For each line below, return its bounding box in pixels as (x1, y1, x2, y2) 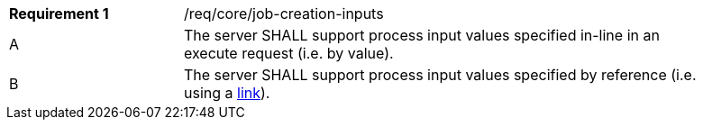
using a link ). (184, 84, 270, 102)
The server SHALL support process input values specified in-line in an (184, 26, 660, 44)
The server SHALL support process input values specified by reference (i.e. (184, 66, 697, 84)
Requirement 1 (9, 5, 109, 23)
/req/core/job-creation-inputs (184, 5, 384, 23)
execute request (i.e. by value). (184, 44, 394, 62)
